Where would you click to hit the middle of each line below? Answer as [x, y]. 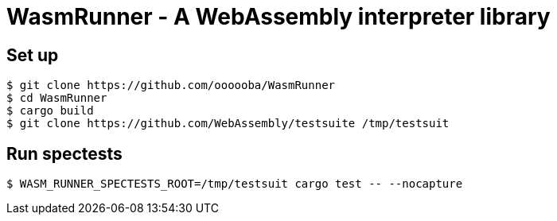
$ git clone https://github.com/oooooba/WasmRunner [171, 85]
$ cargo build [50, 111]
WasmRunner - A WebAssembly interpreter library [278, 17]
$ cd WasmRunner [57, 98]
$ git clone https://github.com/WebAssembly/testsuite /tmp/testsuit [228, 124]
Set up [33, 55]
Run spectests [64, 153]
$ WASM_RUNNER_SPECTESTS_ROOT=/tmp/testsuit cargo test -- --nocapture [235, 184]
